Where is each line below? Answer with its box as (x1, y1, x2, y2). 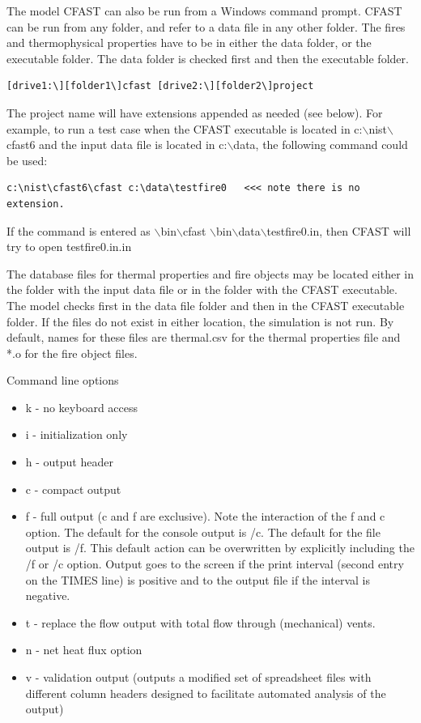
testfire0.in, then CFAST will (266, 222, 411, 239)
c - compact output (25, 480, 121, 497)
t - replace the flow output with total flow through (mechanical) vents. (25, 614, 376, 631)
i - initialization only (25, 426, 128, 443)
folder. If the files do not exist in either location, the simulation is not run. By (6, 313, 394, 330)
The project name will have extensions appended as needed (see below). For (6, 104, 383, 121)
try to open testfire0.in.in (6, 238, 132, 255)
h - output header (25, 453, 113, 470)
